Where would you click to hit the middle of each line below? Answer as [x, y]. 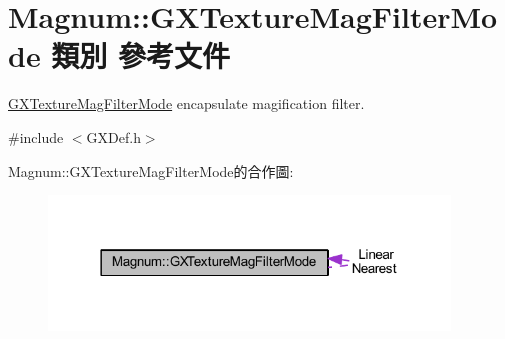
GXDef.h [113, 136]
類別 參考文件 [141, 55]
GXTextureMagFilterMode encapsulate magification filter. [186, 103]
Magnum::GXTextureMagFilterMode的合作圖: [151, 170]
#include [36, 136]
